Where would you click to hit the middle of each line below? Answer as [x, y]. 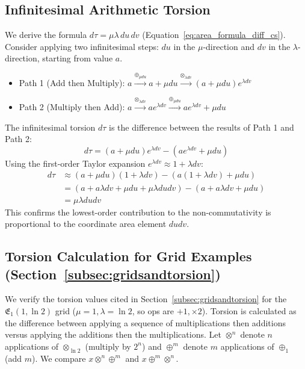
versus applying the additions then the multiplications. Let [113, 334]
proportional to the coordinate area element [86, 224]
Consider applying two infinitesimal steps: [82, 46]
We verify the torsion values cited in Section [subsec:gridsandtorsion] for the [146, 299]
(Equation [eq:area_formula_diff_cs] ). [214, 35]
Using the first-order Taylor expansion [75, 163]
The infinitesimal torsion [50, 127]
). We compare [59, 358]
